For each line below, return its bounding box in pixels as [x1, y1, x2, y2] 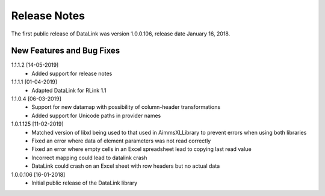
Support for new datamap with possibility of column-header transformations [31, 103, 221, 111]
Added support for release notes [31, 70, 113, 77]
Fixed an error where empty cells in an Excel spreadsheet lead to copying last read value [31, 145, 252, 153]
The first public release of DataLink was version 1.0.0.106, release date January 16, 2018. [11, 30, 231, 37]
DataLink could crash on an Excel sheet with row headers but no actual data [31, 162, 220, 170]
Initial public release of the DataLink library [31, 179, 138, 186]
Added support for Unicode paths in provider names [31, 112, 161, 119]
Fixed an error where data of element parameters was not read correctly [31, 137, 211, 144]
